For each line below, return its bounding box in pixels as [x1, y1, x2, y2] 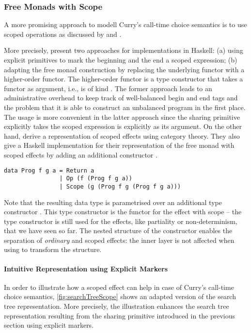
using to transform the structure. [4, 244, 102, 254]
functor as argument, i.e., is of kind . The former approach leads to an [4, 83, 212, 93]
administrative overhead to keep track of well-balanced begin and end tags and [4, 93, 238, 103]
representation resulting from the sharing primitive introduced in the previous [4, 310, 235, 320]
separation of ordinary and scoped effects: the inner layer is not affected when [4, 235, 235, 245]
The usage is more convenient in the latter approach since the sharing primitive [4, 111, 240, 122]
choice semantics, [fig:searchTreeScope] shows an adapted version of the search [4, 291, 236, 301]
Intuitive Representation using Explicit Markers [4, 263, 168, 273]
